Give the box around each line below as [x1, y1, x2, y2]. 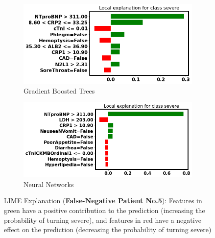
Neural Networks [24, 179, 74, 189]
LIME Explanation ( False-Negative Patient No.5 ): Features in [4, 195, 202, 206]
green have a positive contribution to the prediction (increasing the [4, 205, 205, 215]
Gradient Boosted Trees [24, 85, 95, 95]
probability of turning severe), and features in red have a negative [4, 214, 201, 225]
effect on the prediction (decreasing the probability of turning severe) [4, 224, 212, 235]
